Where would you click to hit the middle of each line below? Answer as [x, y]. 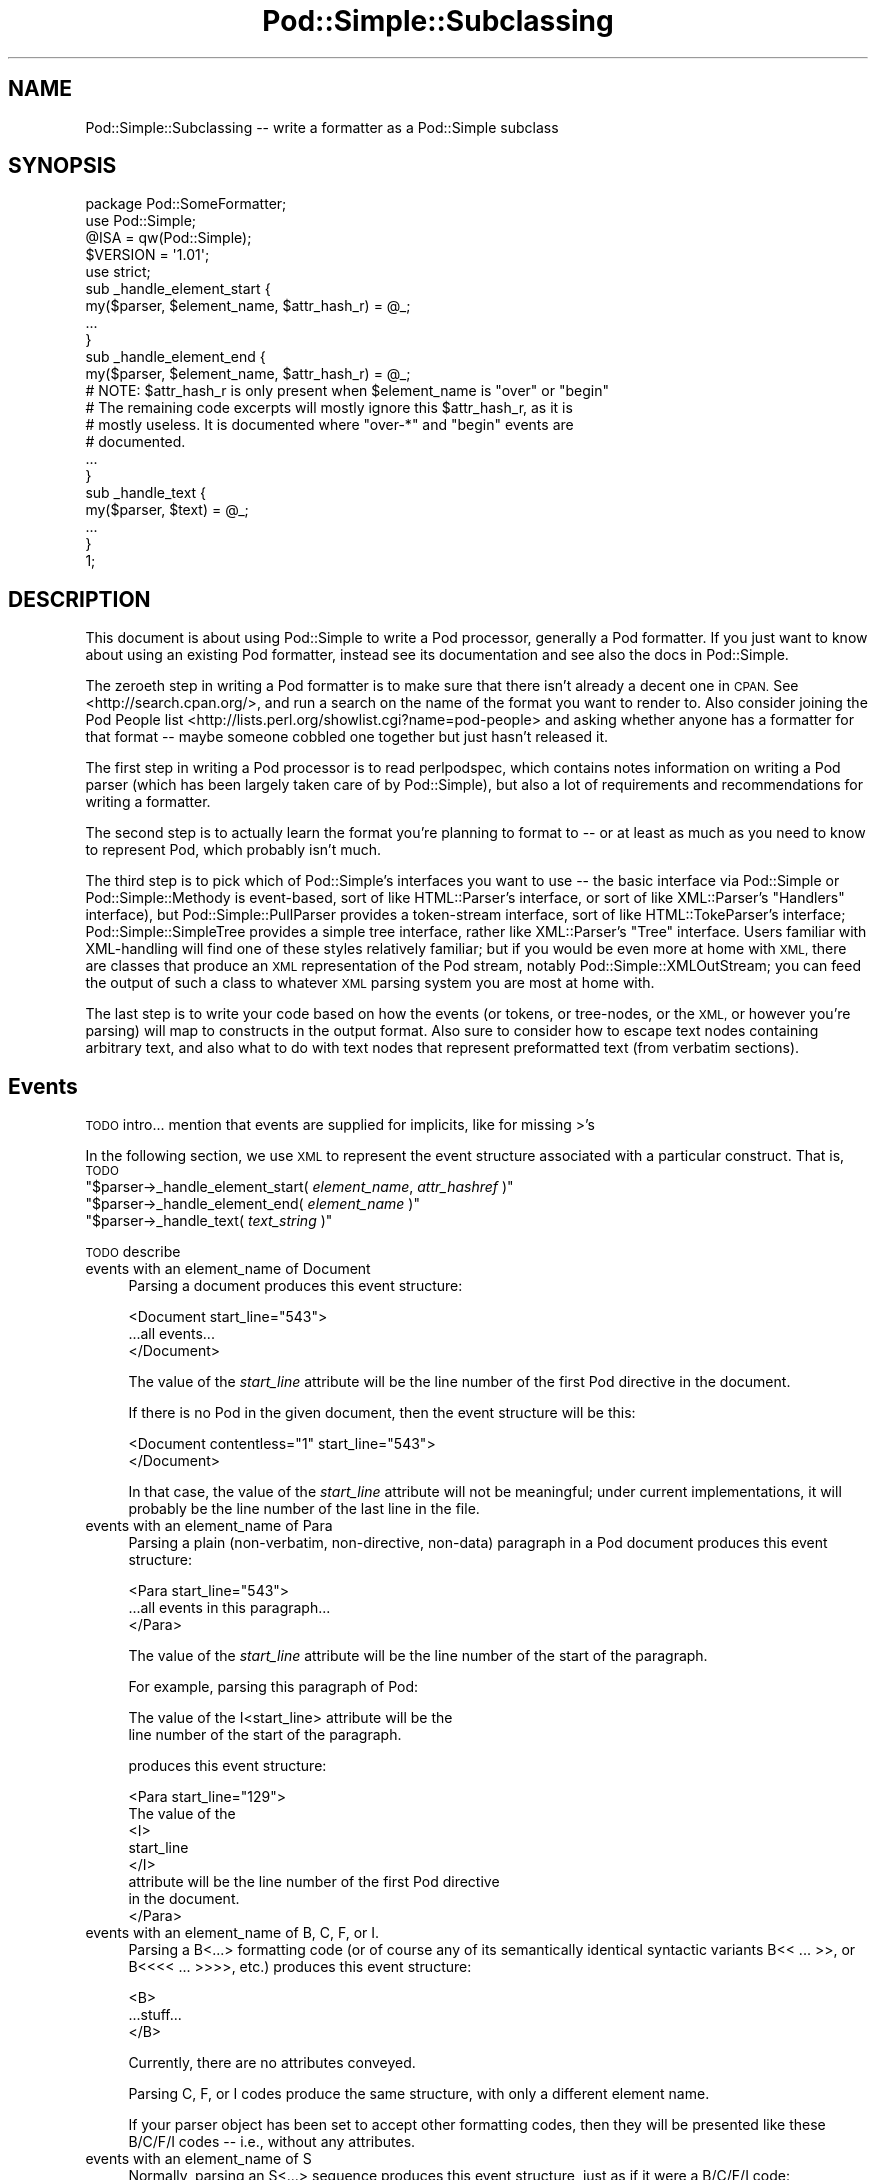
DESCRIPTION [79, 599]
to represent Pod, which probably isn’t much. [233, 850]
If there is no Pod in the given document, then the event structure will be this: [382, 1413]
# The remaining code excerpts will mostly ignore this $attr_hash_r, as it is [329, 408]
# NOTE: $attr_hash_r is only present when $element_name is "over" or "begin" [347, 391]
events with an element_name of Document [228, 1269]
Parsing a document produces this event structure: [295, 1286]
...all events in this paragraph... [229, 1608]
